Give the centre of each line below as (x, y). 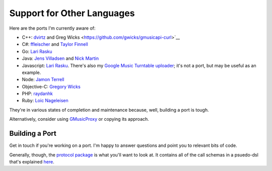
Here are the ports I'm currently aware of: (52, 28)
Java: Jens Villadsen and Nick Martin (60, 58)
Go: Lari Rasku (37, 51)
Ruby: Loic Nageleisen (45, 101)
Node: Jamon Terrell (43, 79)
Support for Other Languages (72, 13)
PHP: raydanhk (37, 94)
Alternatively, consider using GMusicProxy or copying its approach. (79, 119)
